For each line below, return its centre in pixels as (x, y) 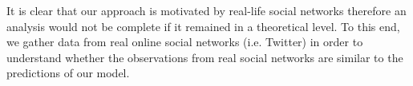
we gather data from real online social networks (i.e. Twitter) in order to (185, 42)
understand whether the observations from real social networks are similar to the (205, 57)
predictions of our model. (68, 73)
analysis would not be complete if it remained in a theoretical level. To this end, (203, 26)
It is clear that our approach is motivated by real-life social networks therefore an (206, 10)
